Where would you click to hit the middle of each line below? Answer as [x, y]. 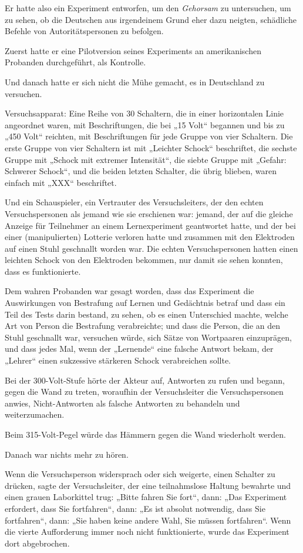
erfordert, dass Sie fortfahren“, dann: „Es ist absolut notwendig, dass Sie [135, 508]
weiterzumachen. [35, 414]
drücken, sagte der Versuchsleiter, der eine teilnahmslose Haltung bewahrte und [148, 485]
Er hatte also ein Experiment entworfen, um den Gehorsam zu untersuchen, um [148, 8]
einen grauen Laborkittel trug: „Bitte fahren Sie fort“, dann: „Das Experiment [146, 497]
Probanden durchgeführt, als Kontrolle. [75, 62]
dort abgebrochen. [37, 543]
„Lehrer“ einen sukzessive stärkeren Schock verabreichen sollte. [118, 360]
